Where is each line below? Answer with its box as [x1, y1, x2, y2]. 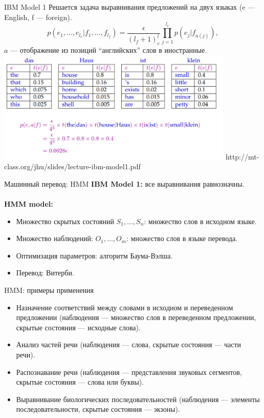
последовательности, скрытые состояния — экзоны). [16, 404, 180, 414]
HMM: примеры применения [4, 284, 94, 295]
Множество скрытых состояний [16, 215, 114, 226]
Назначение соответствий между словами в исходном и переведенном [16, 302, 233, 312]
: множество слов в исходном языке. [144, 215, 257, 226]
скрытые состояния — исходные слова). [16, 322, 141, 332]
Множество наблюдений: [16, 233, 93, 244]
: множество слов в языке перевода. [126, 233, 237, 244]
